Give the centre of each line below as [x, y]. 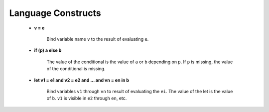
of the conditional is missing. [76, 69]
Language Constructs [55, 13]
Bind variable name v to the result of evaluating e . [98, 39]
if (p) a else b [48, 50]
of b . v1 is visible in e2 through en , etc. [87, 98]
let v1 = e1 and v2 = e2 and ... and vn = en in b [82, 80]
